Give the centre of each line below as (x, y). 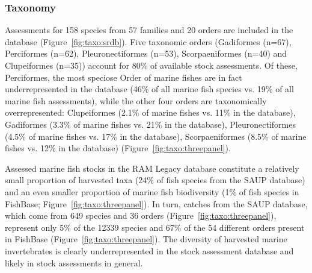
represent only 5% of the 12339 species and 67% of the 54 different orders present (155, 227)
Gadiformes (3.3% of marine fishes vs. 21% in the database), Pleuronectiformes (150, 124)
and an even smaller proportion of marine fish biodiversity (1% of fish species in (152, 191)
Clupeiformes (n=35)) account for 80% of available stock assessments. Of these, (151, 65)
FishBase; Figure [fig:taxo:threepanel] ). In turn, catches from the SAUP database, (156, 203)
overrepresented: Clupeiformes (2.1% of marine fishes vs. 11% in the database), (150, 112)
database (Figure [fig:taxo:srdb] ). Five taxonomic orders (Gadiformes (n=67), (148, 41)
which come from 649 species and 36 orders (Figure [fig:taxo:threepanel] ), (141, 215)
